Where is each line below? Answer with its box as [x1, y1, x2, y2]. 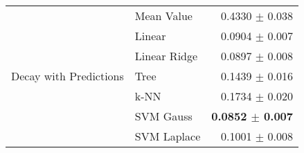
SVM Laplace [134, 128, 201, 144]
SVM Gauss [134, 108, 193, 124]
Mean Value [134, 8, 193, 24]
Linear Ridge [134, 48, 198, 64]
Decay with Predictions [11, 68, 124, 84]
